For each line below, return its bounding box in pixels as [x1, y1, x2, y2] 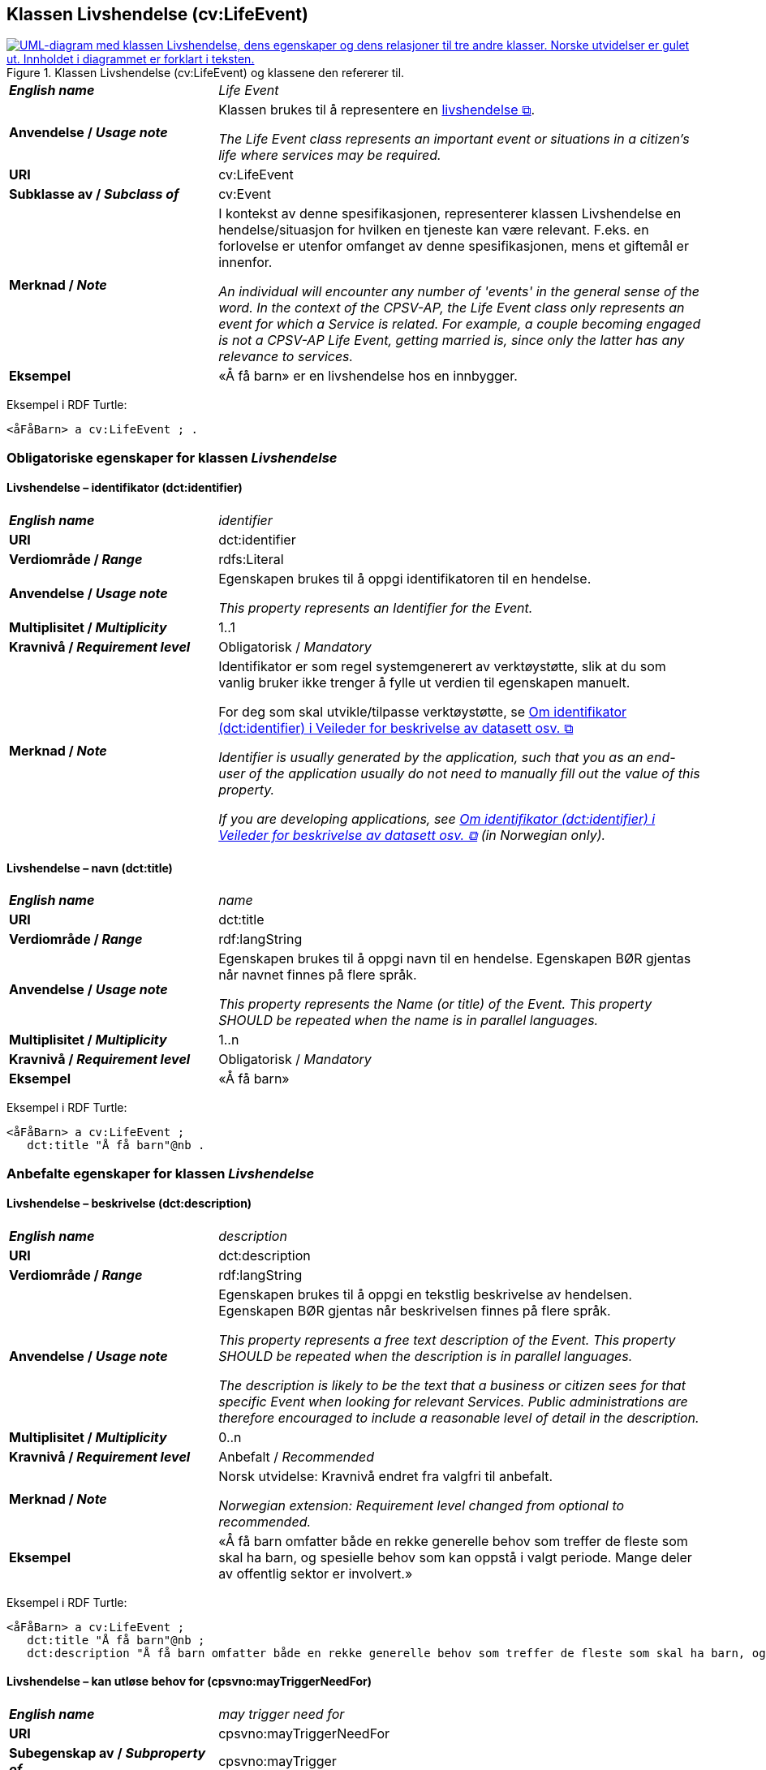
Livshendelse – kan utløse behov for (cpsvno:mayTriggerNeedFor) [6, 1674, 372, 1689]
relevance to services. [218, 348, 354, 365]
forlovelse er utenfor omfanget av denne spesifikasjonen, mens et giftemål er [218, 238, 689, 255]
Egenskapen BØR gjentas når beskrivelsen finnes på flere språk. [218, 1302, 611, 1319]
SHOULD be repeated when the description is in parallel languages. [218, 1347, 633, 1364]
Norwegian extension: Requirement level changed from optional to [218, 1497, 625, 1514]
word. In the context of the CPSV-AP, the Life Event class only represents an [218, 299, 685, 317]
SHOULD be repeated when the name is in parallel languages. [218, 1012, 599, 1029]
